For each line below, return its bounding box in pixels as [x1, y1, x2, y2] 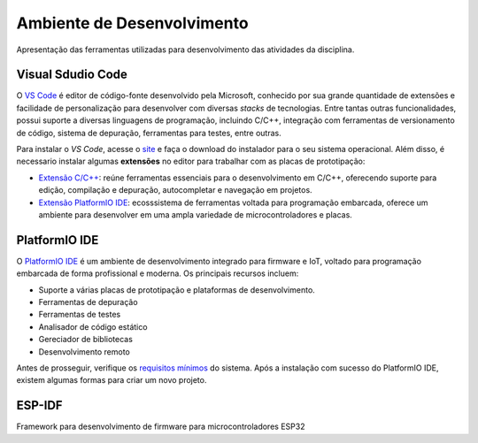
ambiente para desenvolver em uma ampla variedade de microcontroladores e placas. [38, 209, 353, 220]
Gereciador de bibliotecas [38, 334, 133, 345]
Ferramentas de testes [38, 309, 121, 320]
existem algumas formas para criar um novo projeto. [16, 375, 207, 386]
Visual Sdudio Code [16, 67, 128, 82]
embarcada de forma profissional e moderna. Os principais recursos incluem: [16, 268, 299, 279]
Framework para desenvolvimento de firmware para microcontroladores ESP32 [16, 421, 305, 432]
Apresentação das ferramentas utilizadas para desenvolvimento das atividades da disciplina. [16, 44, 355, 55]
